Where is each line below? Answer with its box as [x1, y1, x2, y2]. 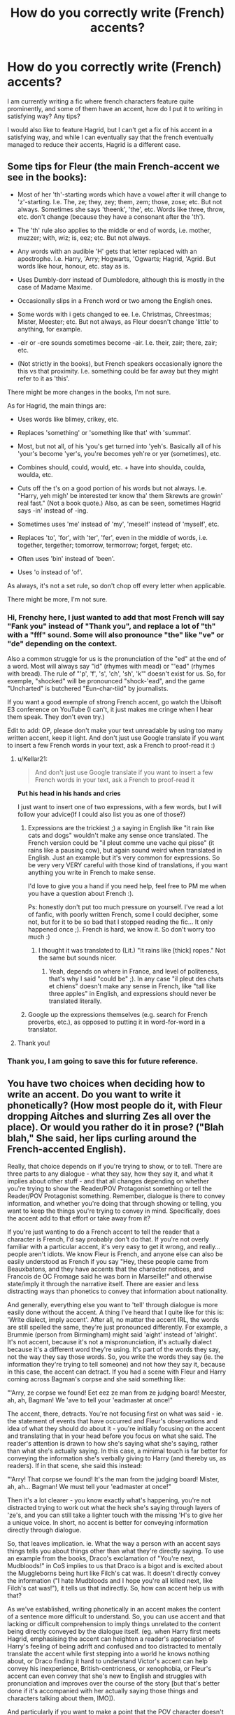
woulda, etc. [17, 470, 54, 478]
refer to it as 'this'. [17, 374, 70, 383]
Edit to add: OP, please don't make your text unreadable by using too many [7, 726, 223, 735]
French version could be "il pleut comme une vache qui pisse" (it [27, 839, 215, 847]
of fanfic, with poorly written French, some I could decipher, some [27, 911, 218, 919]
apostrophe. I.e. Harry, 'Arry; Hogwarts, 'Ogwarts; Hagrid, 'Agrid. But [17, 254, 216, 263]
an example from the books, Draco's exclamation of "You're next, [7, 1554, 196, 1563]
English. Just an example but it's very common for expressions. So [27, 853, 220, 862]
